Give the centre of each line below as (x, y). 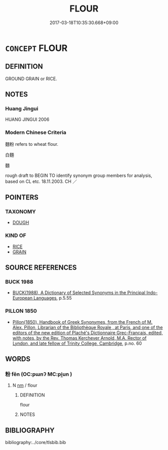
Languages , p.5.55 (52, 298)
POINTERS (22, 198)
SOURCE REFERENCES (41, 268)
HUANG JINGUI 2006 (27, 120)
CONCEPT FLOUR (36, 48)
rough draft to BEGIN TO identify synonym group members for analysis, (79, 175)
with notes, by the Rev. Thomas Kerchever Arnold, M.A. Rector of (79, 338)
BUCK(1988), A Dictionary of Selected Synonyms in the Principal (79, 293)
